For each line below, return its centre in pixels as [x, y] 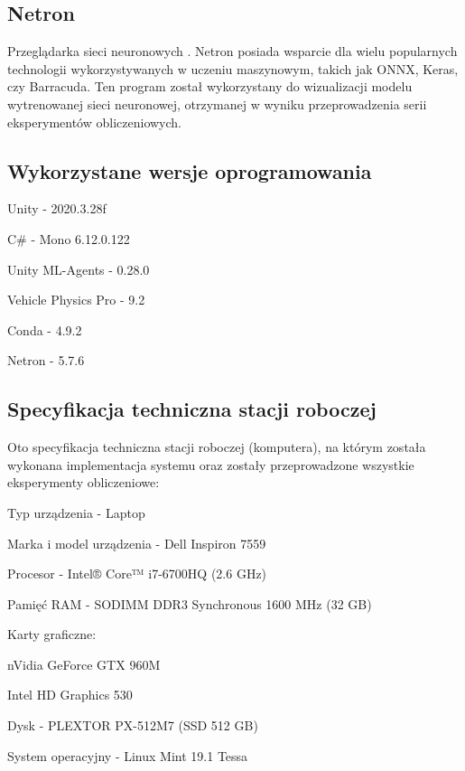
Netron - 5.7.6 [46, 360]
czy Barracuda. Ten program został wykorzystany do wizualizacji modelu [210, 86]
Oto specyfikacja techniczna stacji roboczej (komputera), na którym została [217, 447]
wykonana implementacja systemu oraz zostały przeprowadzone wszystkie [211, 464]
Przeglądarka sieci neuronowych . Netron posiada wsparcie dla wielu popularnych [232, 51]
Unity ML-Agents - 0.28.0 [79, 269]
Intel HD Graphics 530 [70, 695]
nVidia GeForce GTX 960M [84, 664]
